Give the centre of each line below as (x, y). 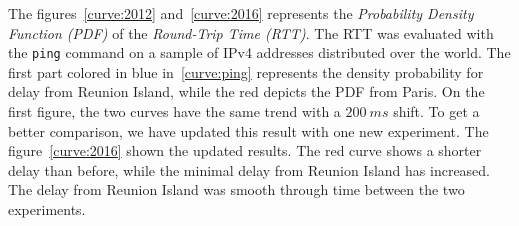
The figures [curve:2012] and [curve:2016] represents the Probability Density (241, 13)
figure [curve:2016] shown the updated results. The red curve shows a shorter (245, 150)
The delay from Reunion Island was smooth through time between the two (236, 189)
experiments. (47, 209)
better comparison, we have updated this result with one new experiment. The (248, 130)
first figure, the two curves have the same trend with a (174, 111)
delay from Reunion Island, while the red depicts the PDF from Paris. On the (246, 91)
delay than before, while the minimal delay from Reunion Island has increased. (249, 169)
